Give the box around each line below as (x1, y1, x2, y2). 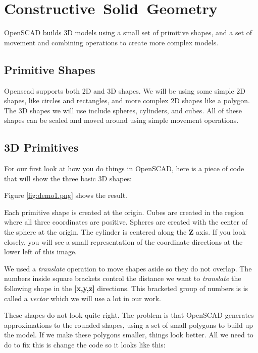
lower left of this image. (4, 246, 77, 257)
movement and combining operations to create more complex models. (4, 37, 219, 47)
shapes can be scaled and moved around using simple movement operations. (4, 115, 239, 125)
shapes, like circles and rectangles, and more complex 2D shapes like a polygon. (4, 95, 250, 106)
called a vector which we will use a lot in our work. (4, 293, 162, 303)
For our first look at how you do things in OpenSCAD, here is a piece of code (4, 163, 244, 174)
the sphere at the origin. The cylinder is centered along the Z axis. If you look (4, 227, 246, 237)
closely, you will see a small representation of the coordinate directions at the (4, 236, 243, 247)
